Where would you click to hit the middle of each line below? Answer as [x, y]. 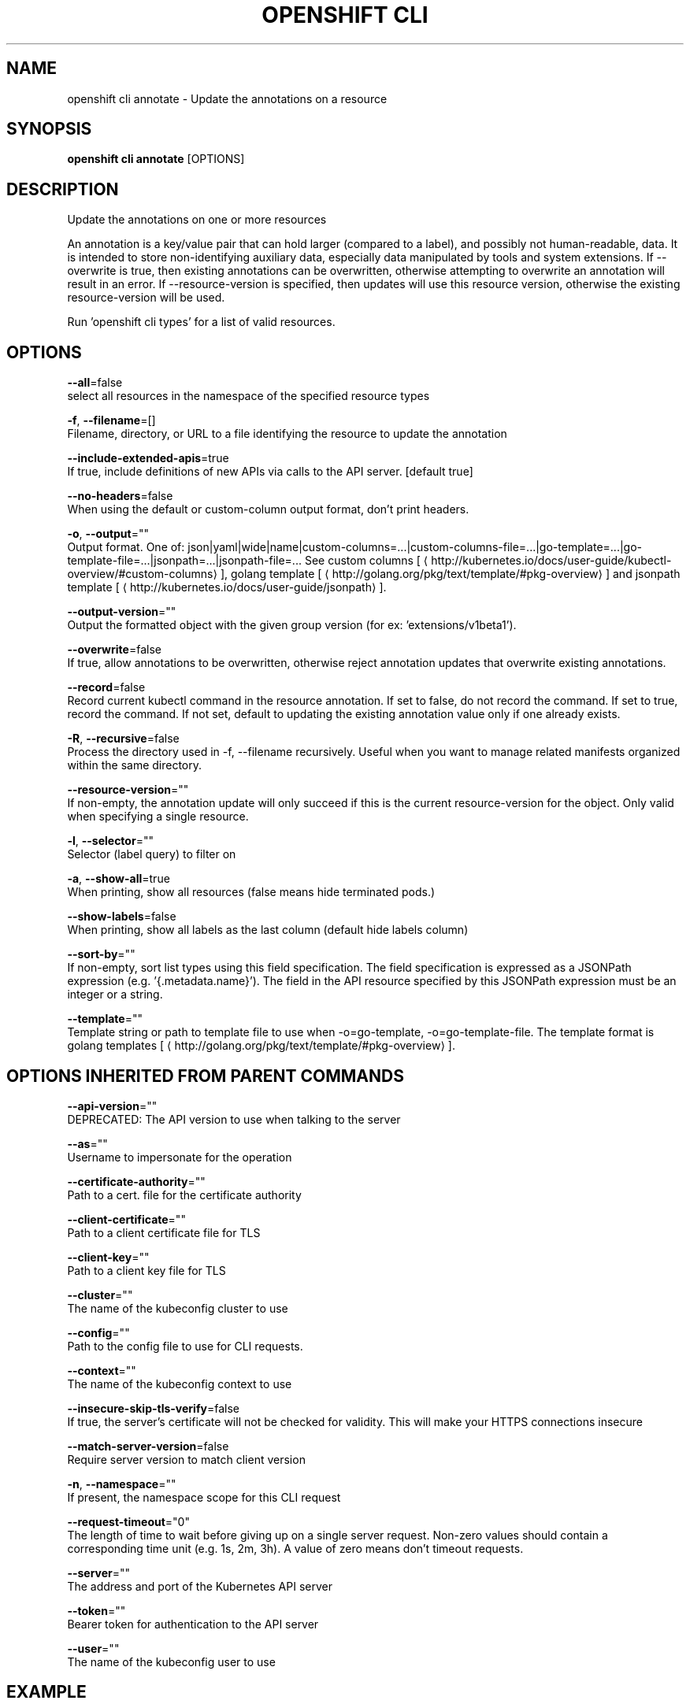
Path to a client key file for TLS [147, 1270]
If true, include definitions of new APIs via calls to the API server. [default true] [270, 472]
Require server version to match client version [186, 1459]
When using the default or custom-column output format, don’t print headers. [268, 509]
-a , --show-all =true [119, 879]
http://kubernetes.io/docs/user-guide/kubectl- [551, 561]
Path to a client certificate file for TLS [164, 1232]
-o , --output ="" [108, 534]
